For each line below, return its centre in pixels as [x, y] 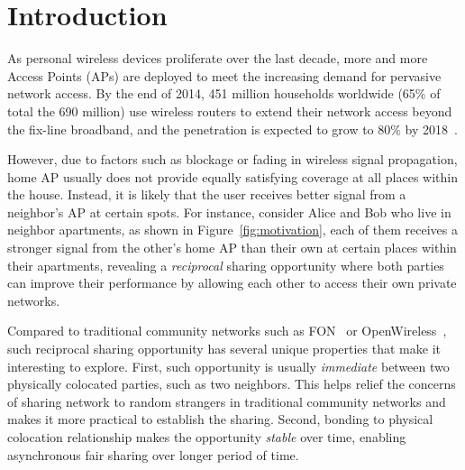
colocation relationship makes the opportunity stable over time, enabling [207, 437]
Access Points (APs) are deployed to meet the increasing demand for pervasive [224, 75]
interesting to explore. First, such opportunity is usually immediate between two [228, 366]
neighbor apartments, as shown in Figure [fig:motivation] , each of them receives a [233, 230]
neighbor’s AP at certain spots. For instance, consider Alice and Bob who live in [229, 212]
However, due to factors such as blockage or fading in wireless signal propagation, [232, 159]
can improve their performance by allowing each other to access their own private [232, 283]
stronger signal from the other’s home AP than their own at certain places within [232, 248]
